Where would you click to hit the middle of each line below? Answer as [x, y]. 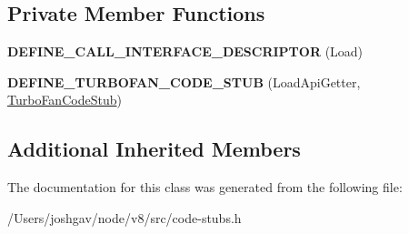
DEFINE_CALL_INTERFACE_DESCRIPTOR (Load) [185, 51]
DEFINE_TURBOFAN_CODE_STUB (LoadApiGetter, [184, 81]
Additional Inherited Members [154, 149]
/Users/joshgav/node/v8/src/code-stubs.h [125, 217]
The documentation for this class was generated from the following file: [205, 187]
